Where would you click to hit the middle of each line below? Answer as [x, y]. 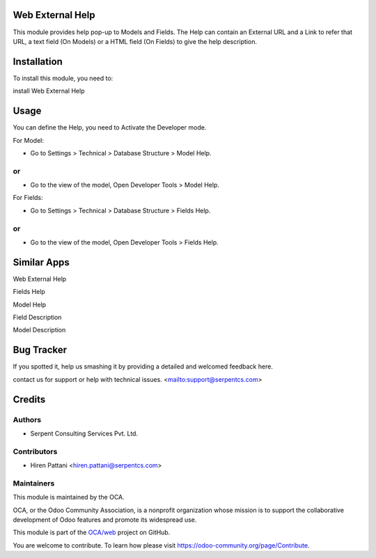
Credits [29, 400]
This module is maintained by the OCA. [69, 497]
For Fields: [28, 198]
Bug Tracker [40, 350]
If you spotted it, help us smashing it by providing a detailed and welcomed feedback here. [143, 366]
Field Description [37, 318]
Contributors [35, 451]
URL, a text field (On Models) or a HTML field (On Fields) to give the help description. [135, 41]
